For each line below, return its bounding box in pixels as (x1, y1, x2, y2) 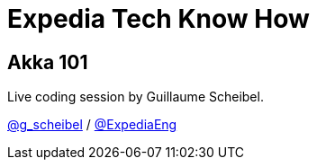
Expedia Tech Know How (7, 4, 310, 34)
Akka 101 (7, 50, 88, 74)
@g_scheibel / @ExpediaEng (7, 117, 177, 133)
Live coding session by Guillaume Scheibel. (7, 89, 264, 105)
